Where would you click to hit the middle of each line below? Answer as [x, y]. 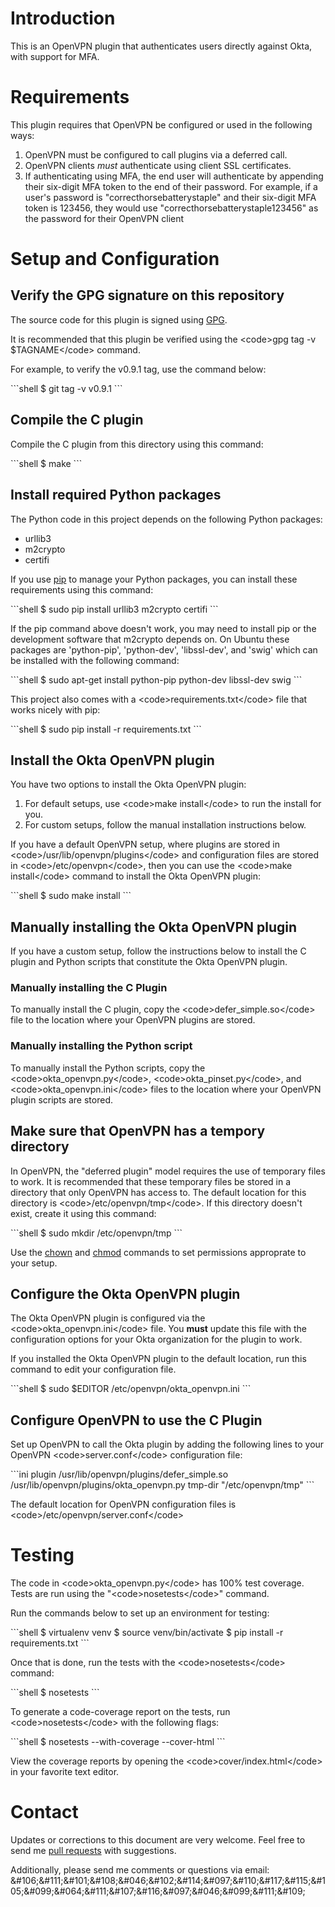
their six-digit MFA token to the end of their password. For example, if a [171, 186]
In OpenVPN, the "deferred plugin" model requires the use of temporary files [168, 1171]
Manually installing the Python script [101, 1046]
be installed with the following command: [95, 660]
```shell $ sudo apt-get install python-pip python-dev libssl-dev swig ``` [156, 679]
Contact [44, 1812]
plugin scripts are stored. [61, 1099]
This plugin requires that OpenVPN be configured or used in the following [161, 124]
